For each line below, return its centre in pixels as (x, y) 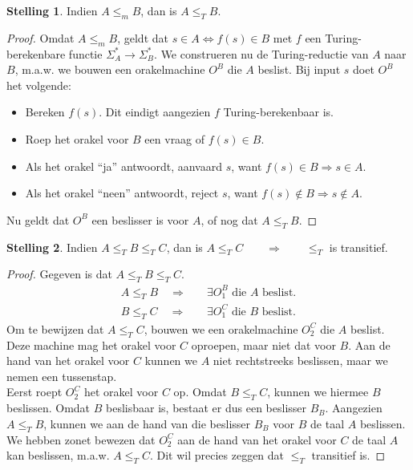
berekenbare (36, 53)
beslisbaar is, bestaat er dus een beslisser (206, 408)
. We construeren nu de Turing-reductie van (261, 53)
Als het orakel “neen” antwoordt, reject (122, 193)
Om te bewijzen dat (55, 328)
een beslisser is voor (140, 219)
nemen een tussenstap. (62, 376)
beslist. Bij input (299, 69)
